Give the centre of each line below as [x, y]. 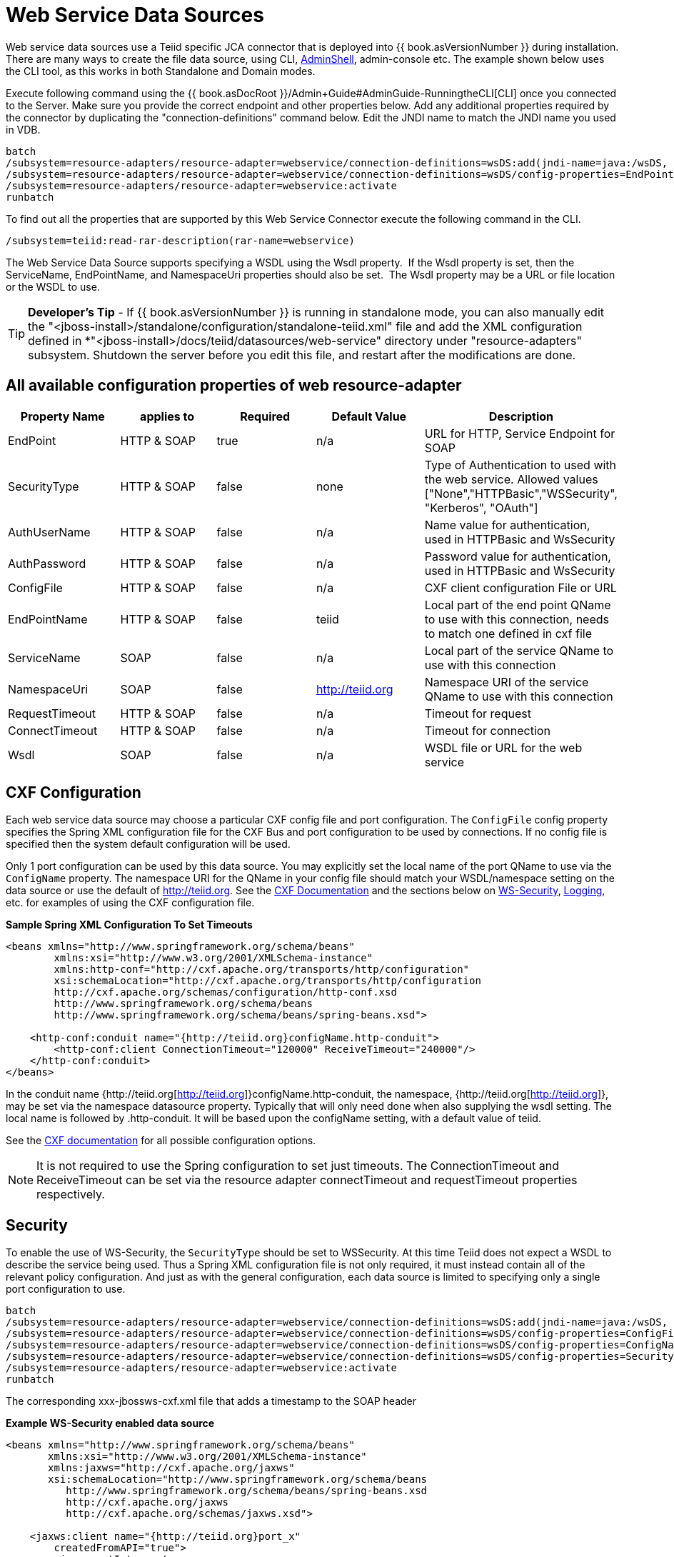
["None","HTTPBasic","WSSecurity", [521, 493]
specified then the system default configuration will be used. [148, 844]
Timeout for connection [487, 730]
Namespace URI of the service [507, 682]
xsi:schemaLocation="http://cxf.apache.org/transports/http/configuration [267, 981]
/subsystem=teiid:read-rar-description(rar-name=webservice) [180, 240]
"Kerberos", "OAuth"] [481, 507]
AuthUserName [49, 532]
